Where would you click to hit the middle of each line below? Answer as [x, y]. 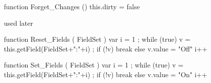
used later [19, 23]
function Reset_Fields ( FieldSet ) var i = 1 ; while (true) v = [97, 39]
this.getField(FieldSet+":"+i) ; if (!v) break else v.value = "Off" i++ [106, 48]
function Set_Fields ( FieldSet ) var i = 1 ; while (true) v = [94, 65]
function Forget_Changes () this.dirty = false [72, 6]
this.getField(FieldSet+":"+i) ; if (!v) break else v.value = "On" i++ [105, 74]
